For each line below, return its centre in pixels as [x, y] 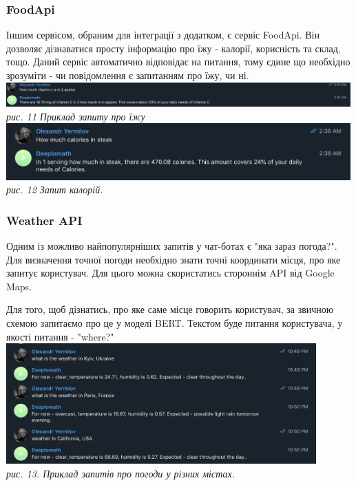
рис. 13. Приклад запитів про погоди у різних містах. [121, 473]
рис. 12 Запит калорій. [55, 190]
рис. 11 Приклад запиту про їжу [76, 116]
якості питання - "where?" [60, 336]
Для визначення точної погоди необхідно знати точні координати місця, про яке [174, 259]
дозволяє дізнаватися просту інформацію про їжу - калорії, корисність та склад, [174, 48]
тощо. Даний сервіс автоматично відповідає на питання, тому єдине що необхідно [178, 62]
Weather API [44, 220]
